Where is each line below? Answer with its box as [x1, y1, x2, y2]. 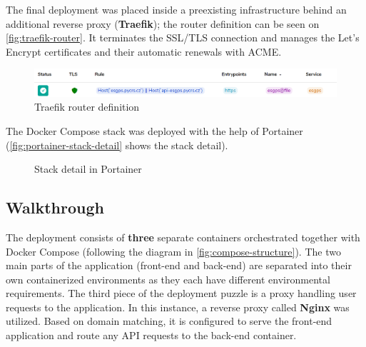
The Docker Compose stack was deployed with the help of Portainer [6, 123, 303, 138]
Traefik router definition [34, 99, 140, 114]
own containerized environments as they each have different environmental [6, 271, 330, 286]
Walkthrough [6, 196, 104, 218]
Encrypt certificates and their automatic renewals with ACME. [6, 44, 282, 59]
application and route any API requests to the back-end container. [6, 328, 297, 343]
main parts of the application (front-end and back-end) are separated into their [6, 258, 352, 273]
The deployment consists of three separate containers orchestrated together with [6, 229, 360, 244]
